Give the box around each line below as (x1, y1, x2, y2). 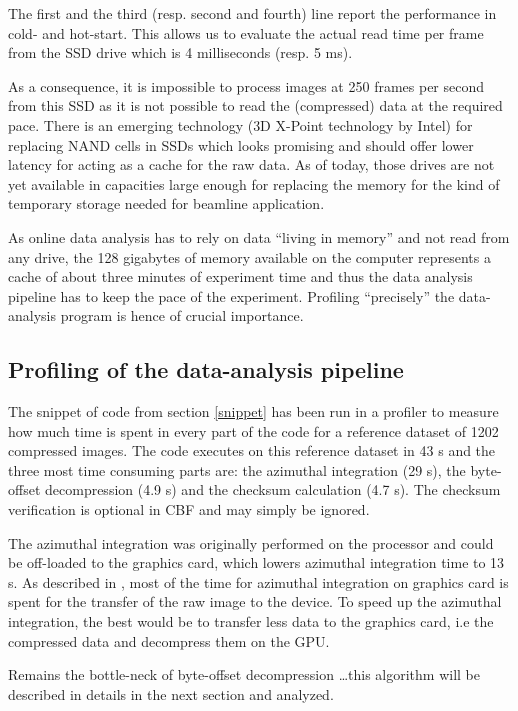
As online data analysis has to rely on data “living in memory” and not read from (8, 226, 510, 247)
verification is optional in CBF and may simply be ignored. (8, 499, 370, 520)
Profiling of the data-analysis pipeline (8, 354, 404, 385)
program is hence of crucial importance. (60, 305, 304, 326)
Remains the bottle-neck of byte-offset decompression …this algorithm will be (8, 664, 480, 685)
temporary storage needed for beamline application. (8, 193, 325, 214)
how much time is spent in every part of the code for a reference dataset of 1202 (8, 420, 499, 441)
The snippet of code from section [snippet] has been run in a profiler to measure (8, 401, 499, 422)
